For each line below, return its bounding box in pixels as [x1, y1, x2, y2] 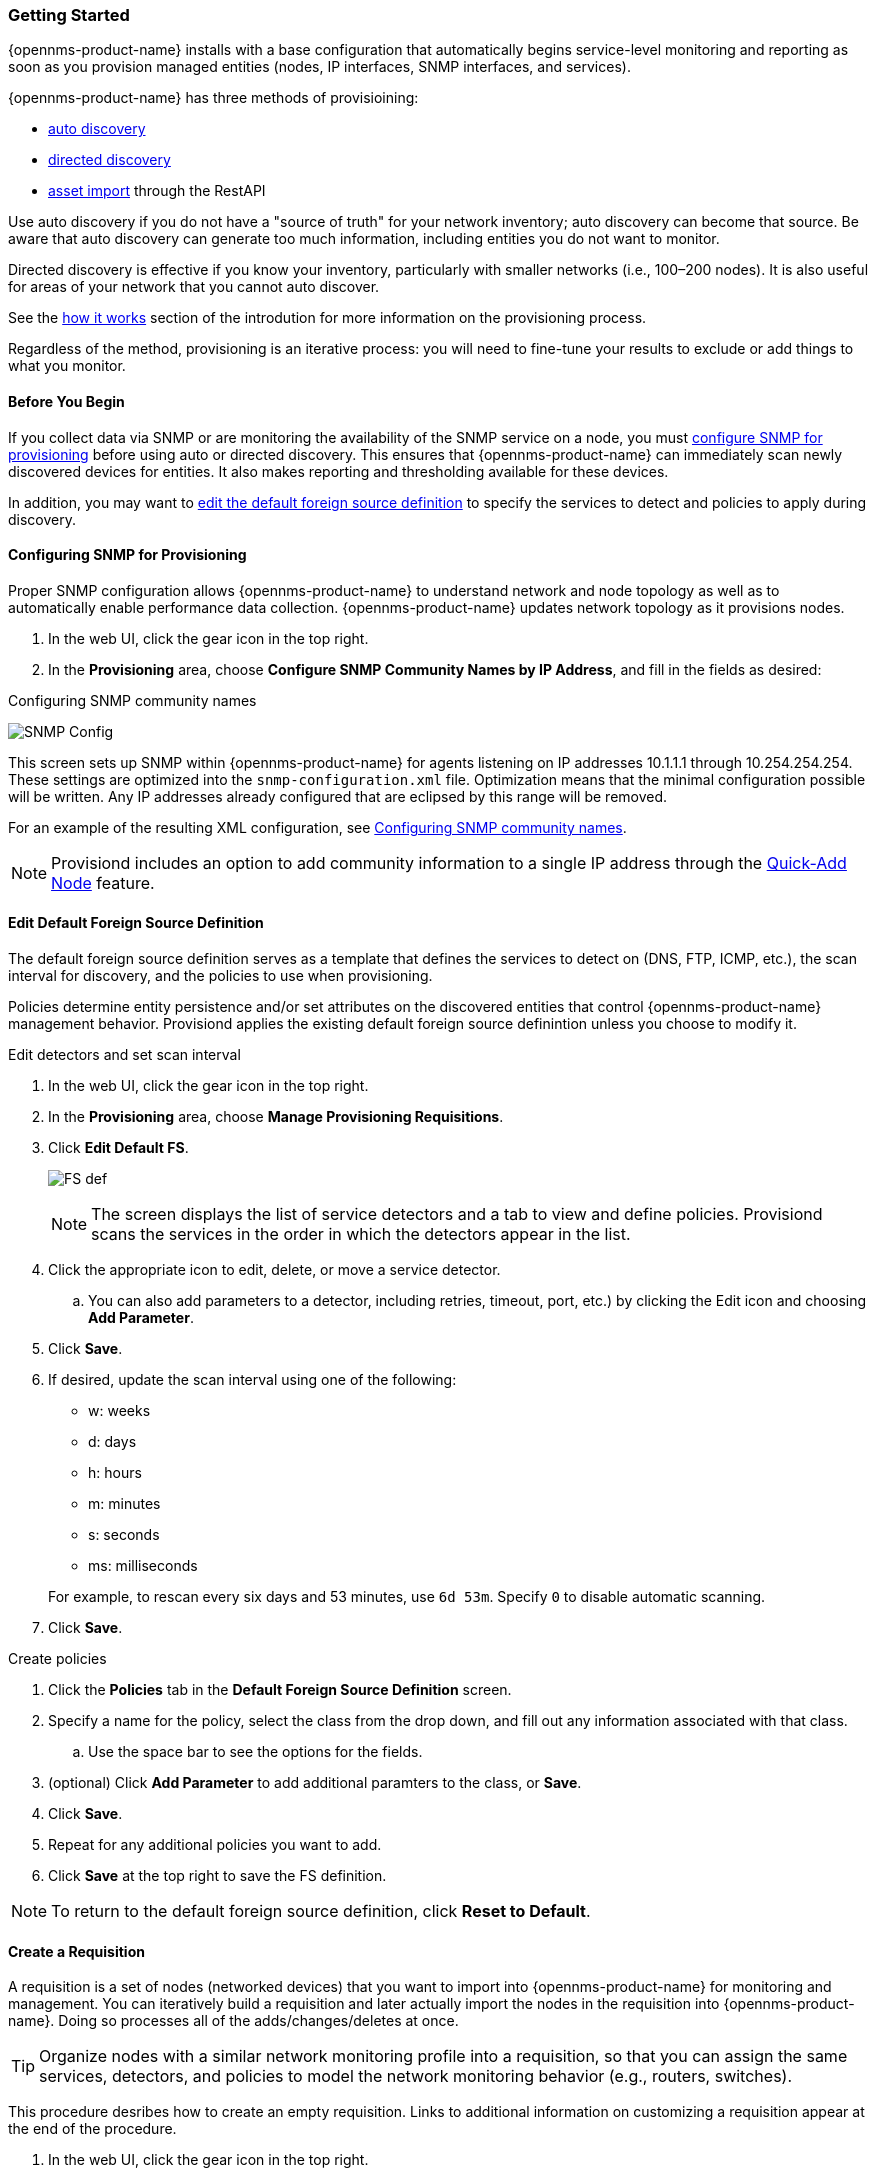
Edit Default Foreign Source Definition [8, 914, 264, 932]
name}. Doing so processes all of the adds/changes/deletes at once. [8, 2012, 459, 2030]
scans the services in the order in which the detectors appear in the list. [91, 1224, 631, 1245]
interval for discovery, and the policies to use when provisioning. [8, 967, 433, 985]
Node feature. [51, 872, 155, 893]
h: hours [88, 1464, 142, 1482]
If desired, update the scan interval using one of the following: [48, 1371, 457, 1389]
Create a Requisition [8, 1942, 145, 1960]
